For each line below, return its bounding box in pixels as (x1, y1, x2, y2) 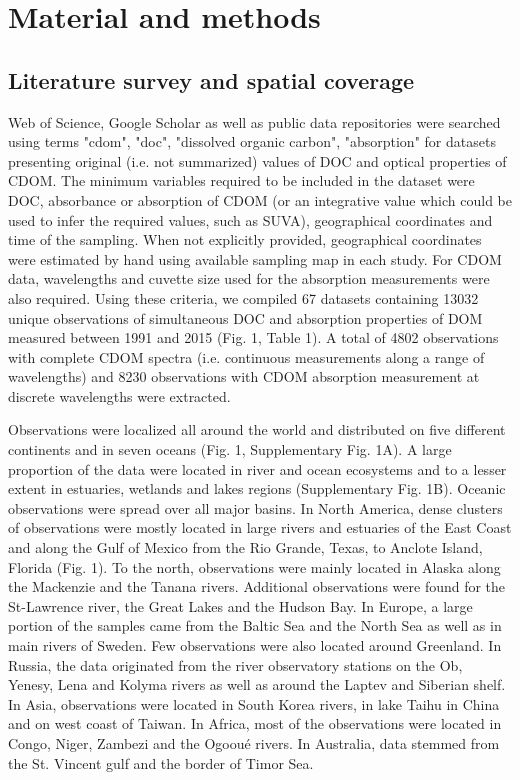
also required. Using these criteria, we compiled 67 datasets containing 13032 (8, 287, 479, 308)
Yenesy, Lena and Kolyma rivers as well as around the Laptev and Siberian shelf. (8, 674, 506, 695)
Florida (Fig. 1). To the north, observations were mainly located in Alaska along (8, 556, 501, 577)
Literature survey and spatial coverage (8, 64, 415, 95)
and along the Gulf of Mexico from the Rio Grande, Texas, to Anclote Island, (8, 537, 483, 558)
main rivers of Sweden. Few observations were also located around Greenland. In (8, 635, 502, 656)
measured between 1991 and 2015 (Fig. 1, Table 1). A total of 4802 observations (8, 327, 499, 348)
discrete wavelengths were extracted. (8, 385, 231, 406)
